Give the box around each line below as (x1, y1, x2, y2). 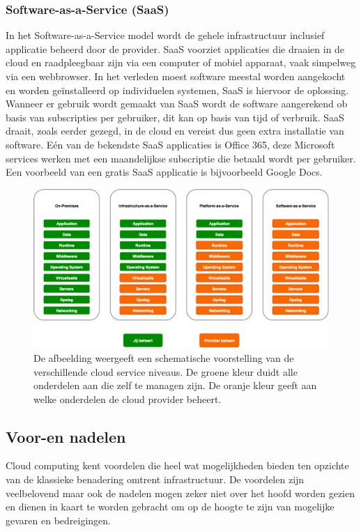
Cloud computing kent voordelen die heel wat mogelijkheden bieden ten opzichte (6, 458, 349, 473)
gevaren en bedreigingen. (6, 512, 111, 527)
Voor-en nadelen (6, 425, 126, 447)
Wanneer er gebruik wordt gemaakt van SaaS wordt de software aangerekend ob (6, 96, 348, 111)
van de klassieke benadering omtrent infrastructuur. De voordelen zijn (6, 472, 305, 487)
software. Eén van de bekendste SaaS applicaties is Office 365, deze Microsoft (6, 137, 335, 151)
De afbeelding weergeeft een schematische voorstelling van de (33, 350, 294, 365)
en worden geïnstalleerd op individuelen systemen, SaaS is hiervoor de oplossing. (6, 82, 349, 97)
